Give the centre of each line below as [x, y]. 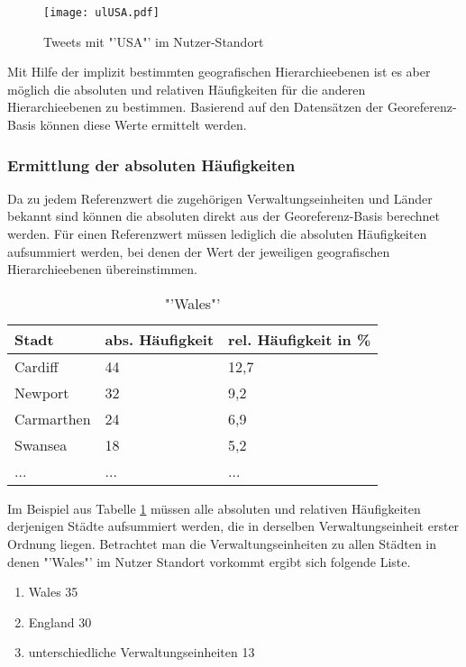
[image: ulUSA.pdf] [101, 13]
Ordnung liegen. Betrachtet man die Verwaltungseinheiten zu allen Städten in [222, 544]
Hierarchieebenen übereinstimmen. [102, 269]
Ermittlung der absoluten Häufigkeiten [151, 164]
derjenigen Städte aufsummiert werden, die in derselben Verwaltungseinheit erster [233, 526]
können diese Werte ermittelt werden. [143, 125]
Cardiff [37, 366]
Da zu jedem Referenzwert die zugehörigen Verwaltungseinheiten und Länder [220, 198]
